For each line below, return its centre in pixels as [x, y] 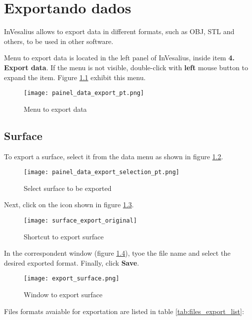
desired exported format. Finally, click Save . [72, 262]
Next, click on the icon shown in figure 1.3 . [69, 205]
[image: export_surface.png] [72, 279]
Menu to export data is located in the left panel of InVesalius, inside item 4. [119, 58]
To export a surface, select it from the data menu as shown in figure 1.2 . [114, 156]
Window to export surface [63, 295]
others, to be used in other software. [59, 41]
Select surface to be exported [68, 188]
